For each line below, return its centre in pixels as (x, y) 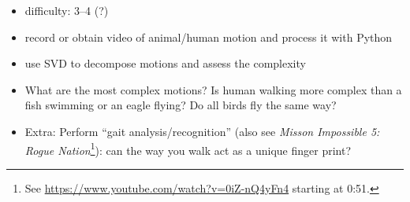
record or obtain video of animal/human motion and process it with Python (209, 37)
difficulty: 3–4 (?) (67, 10)
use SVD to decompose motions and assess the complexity (165, 63)
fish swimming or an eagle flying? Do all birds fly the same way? (181, 105)
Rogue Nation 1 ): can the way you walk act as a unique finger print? (188, 149)
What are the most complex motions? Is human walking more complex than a (213, 89)
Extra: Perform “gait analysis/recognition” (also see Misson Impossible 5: (202, 131)
